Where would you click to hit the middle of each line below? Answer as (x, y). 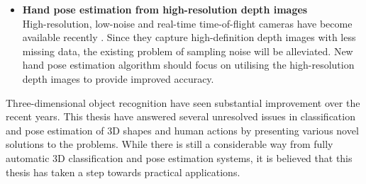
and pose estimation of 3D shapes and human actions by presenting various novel (182, 130)
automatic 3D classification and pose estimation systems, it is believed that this (179, 157)
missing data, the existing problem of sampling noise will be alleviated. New (188, 51)
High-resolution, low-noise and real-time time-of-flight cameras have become (187, 23)
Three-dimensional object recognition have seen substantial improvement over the (183, 102)
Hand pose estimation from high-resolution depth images (165, 9)
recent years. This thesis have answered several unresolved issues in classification (181, 116)
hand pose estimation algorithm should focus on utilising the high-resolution (188, 65)
